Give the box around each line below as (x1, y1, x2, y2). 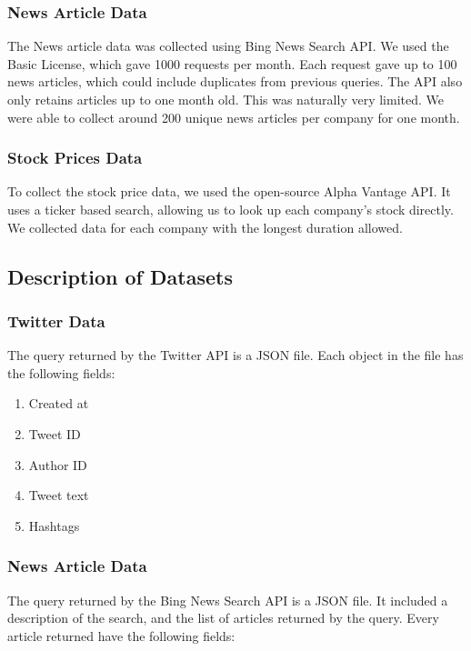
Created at (28, 394, 89, 413)
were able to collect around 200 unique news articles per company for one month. (7, 107, 460, 126)
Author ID (28, 455, 87, 474)
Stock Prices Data (7, 146, 143, 169)
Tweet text (28, 486, 89, 505)
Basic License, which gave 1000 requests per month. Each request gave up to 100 (7, 54, 457, 73)
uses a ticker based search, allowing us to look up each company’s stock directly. (7, 200, 454, 218)
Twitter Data (7, 309, 105, 332)
